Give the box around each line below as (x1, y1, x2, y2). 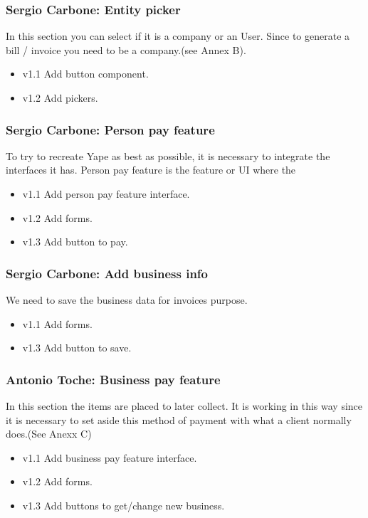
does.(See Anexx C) (6, 426, 92, 441)
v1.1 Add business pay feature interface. (22, 450, 197, 465)
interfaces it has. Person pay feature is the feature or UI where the (6, 162, 296, 177)
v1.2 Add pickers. (22, 90, 98, 105)
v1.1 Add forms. (22, 316, 93, 331)
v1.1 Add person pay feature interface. (22, 186, 190, 201)
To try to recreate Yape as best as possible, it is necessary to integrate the (6, 148, 330, 163)
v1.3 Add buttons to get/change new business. (22, 497, 225, 512)
